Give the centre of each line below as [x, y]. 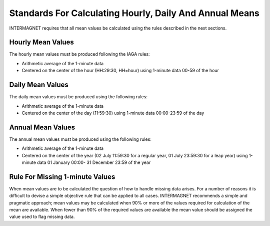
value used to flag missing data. [42, 217]
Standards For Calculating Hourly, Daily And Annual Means [134, 13]
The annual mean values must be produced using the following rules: [80, 139]
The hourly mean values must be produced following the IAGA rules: [79, 54]
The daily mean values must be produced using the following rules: [78, 97]
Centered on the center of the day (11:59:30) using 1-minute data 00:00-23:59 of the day [113, 113]
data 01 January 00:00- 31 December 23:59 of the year [94, 162]
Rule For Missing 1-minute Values [62, 177]
